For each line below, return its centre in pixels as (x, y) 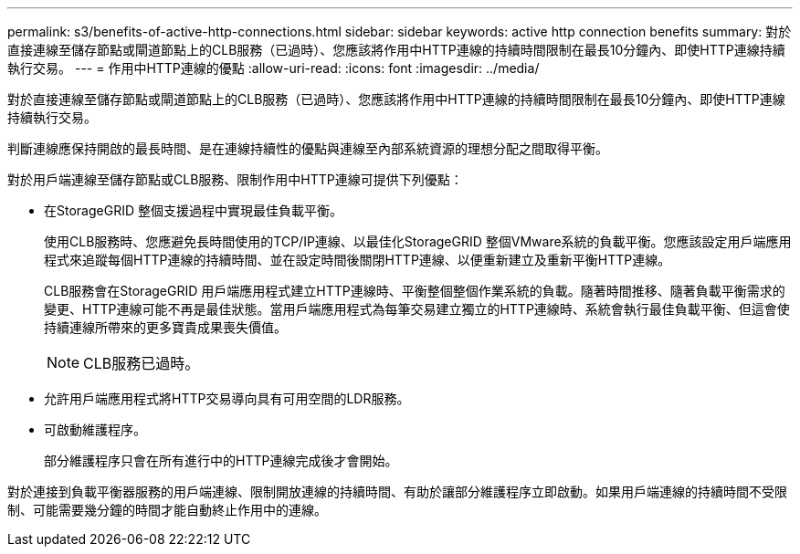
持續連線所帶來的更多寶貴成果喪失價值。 (165, 327)
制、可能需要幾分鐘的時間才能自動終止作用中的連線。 (167, 510)
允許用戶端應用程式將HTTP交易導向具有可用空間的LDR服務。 (227, 398)
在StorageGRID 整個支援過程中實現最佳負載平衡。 (193, 210)
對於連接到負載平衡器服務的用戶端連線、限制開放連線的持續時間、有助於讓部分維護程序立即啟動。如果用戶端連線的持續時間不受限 (397, 491)
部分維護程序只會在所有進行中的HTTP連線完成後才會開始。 (221, 460)
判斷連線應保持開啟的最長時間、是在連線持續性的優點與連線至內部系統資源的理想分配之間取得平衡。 (308, 148)
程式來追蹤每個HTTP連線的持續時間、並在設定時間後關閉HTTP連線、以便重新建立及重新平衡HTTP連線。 (358, 260)
